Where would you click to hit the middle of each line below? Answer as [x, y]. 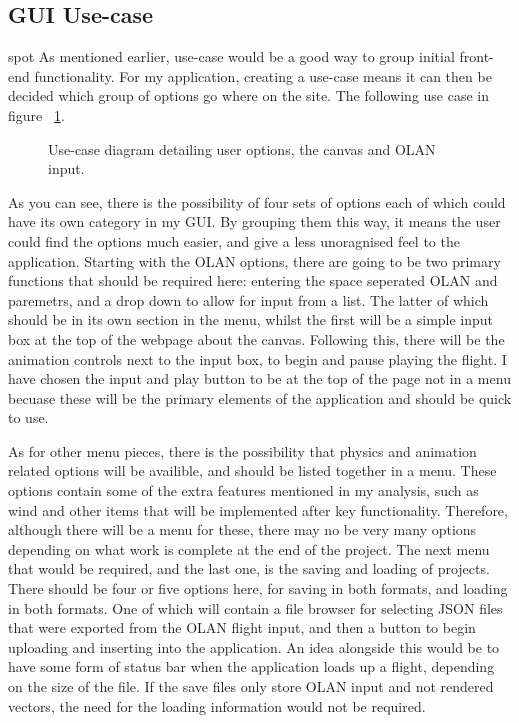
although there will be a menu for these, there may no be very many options [242, 529]
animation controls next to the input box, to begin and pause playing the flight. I [257, 358]
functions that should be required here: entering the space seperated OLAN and [253, 280]
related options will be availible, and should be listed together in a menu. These [252, 470]
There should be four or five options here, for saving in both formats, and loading [258, 588]
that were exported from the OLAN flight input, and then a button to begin [242, 627]
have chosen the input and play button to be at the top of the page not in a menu [259, 378]
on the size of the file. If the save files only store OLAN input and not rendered [251, 686]
